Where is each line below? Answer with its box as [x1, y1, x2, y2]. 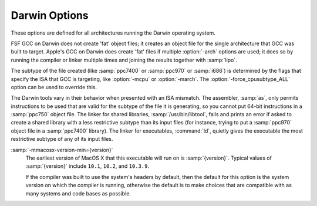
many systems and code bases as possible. [25, 190, 131, 197]
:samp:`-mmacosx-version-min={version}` [11, 146, 114, 153]
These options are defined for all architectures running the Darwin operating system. [11, 29, 215, 36]
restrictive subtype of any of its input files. [11, 136, 113, 143]
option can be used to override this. [11, 83, 97, 90]
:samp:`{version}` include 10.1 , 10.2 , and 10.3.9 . [25, 163, 150, 170]
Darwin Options [11, 9, 89, 22]
